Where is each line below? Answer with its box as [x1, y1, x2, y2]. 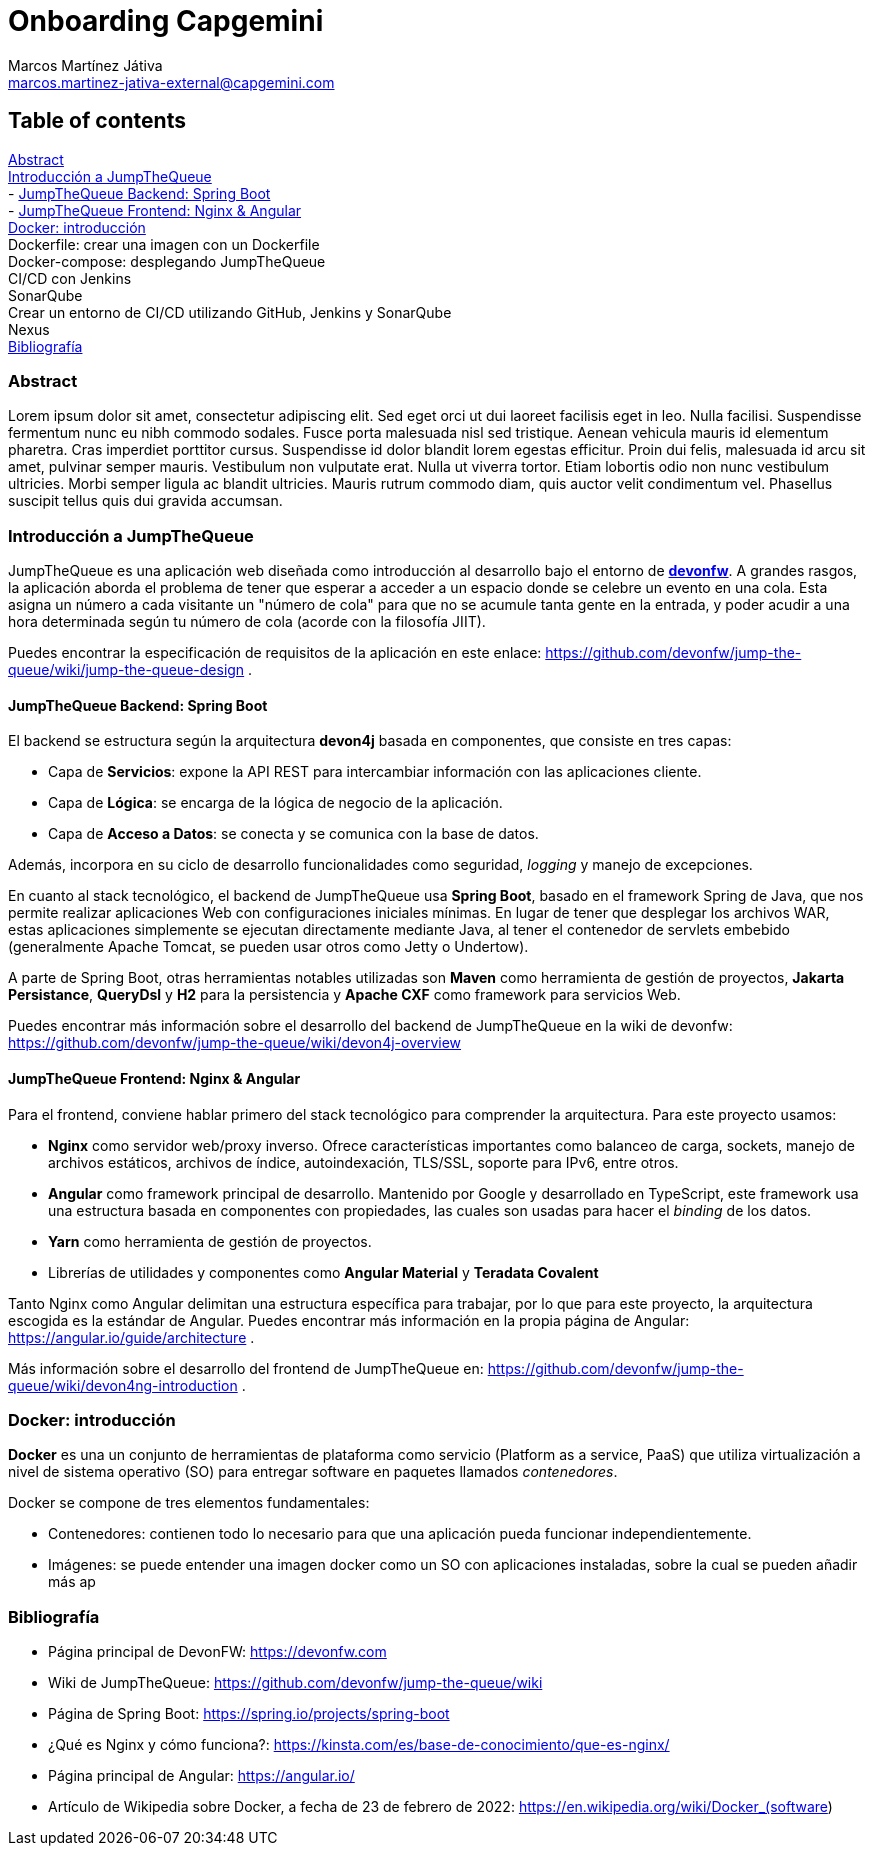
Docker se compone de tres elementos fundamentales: [8, 1494, 370, 1512]
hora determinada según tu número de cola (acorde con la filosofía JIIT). [8, 613, 486, 631]
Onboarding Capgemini [8, 4, 324, 38]
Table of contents [8, 108, 186, 134]
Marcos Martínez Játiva [8, 56, 163, 74]
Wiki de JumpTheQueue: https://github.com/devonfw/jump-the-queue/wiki [48, 1674, 543, 1692]
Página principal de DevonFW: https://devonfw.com [48, 1643, 387, 1661]
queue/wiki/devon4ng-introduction [8, 1376, 238, 1394]
